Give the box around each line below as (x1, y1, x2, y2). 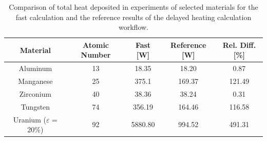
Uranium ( (13, 114, 46, 125)
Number (81, 49, 111, 60)
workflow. (119, 22, 148, 32)
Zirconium (19, 88, 51, 99)
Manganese (18, 76, 53, 86)
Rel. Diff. (222, 39, 256, 50)
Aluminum (18, 63, 52, 74)
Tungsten (21, 101, 50, 112)
